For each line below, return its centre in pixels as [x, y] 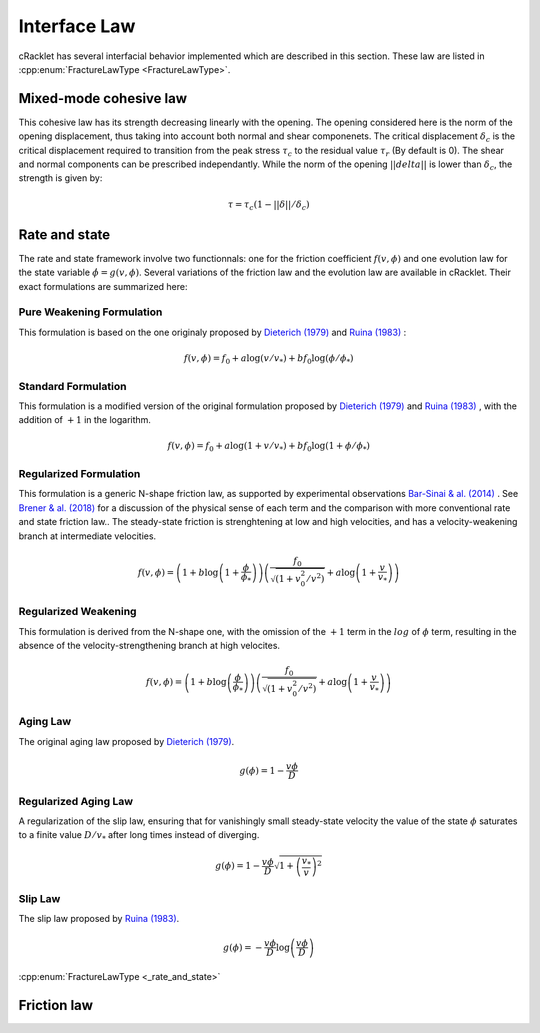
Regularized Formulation [79, 474]
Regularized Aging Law [76, 801]
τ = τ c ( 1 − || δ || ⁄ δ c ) [268, 205]
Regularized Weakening [77, 612]
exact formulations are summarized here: [103, 286]
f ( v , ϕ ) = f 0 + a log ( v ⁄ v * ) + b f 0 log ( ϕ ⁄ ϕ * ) [268, 359]
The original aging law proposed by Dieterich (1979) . [126, 741]
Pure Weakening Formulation [90, 312]
